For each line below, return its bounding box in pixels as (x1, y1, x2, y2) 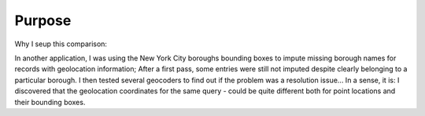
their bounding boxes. (14, 97, 86, 107)
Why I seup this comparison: (14, 39, 108, 49)
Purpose (14, 12, 72, 29)
